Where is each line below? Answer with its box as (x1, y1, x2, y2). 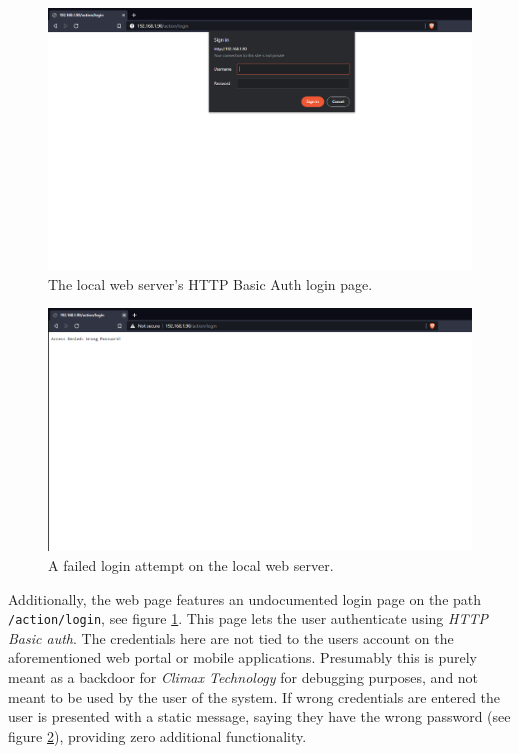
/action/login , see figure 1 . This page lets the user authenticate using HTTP (8, 608, 488, 629)
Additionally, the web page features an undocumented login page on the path (8, 588, 482, 609)
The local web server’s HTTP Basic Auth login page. (48, 273, 373, 294)
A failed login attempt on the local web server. (48, 554, 334, 575)
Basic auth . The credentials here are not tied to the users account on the (8, 627, 454, 648)
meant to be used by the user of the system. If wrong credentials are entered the (8, 686, 501, 707)
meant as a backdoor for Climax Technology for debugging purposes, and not (8, 666, 479, 687)
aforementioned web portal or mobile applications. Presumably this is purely (8, 647, 477, 668)
